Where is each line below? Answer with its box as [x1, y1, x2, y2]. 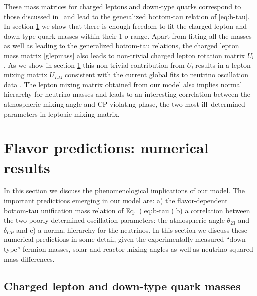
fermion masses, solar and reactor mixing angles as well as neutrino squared [23, 244, 253, 254]
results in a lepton [195, 59, 251, 70]
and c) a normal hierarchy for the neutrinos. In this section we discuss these [16, 224, 248, 235]
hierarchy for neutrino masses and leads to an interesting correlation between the [4, 89, 251, 99]
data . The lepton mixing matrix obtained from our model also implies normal [4, 79, 242, 89]
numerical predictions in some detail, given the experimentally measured [4, 234, 224, 244]
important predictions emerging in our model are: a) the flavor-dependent [4, 195, 228, 206]
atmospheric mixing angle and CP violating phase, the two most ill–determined [4, 98, 245, 109]
